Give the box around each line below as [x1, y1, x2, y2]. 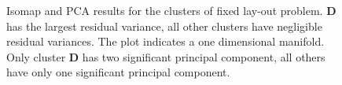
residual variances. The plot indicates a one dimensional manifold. [6, 33, 325, 50]
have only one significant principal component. [6, 64, 230, 80]
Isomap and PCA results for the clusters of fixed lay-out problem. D [6, 2, 336, 18]
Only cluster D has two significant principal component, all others [6, 48, 325, 65]
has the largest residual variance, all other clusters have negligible [6, 17, 322, 34]
